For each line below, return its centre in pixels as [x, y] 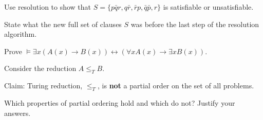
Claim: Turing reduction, [43, 86]
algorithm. [21, 34]
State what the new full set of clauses [63, 24]
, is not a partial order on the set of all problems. [176, 86]
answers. [17, 113]
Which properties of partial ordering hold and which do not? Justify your [120, 102]
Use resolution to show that [48, 7]
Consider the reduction [40, 68]
